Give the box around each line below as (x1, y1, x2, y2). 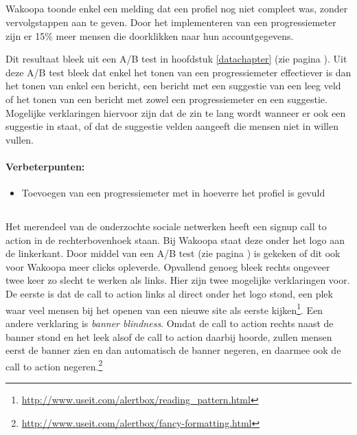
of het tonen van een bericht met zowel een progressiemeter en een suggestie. (5, 91, 327, 106)
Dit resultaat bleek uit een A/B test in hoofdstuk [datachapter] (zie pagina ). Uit (5, 52, 347, 66)
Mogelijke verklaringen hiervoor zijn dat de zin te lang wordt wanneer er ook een (5, 105, 346, 120)
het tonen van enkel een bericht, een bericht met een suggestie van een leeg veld (5, 78, 341, 93)
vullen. (5, 132, 34, 146)
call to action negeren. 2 (5, 357, 103, 373)
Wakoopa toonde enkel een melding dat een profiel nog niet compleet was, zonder (5, 1, 348, 16)
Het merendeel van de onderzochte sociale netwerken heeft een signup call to (5, 219, 327, 234)
